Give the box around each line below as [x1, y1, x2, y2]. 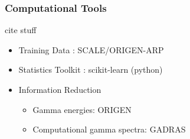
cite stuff [5, 24, 37, 36]
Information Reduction [18, 83, 101, 95]
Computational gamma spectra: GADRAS [32, 123, 186, 135]
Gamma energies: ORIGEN [32, 103, 132, 115]
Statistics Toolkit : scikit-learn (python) [18, 63, 163, 76]
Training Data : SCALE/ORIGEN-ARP [18, 43, 164, 56]
